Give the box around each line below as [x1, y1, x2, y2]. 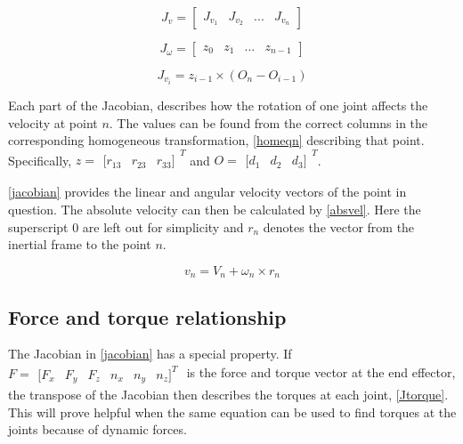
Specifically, [8, 150, 72, 169]
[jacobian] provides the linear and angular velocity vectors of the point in [8, 182, 407, 201]
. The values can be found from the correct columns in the [109, 113, 428, 132]
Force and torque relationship [8, 303, 287, 330]
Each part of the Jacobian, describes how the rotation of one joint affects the [8, 96, 428, 115]
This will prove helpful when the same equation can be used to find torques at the [8, 402, 457, 421]
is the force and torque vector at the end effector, [186, 363, 456, 382]
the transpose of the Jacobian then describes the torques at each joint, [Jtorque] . [8, 385, 449, 404]
